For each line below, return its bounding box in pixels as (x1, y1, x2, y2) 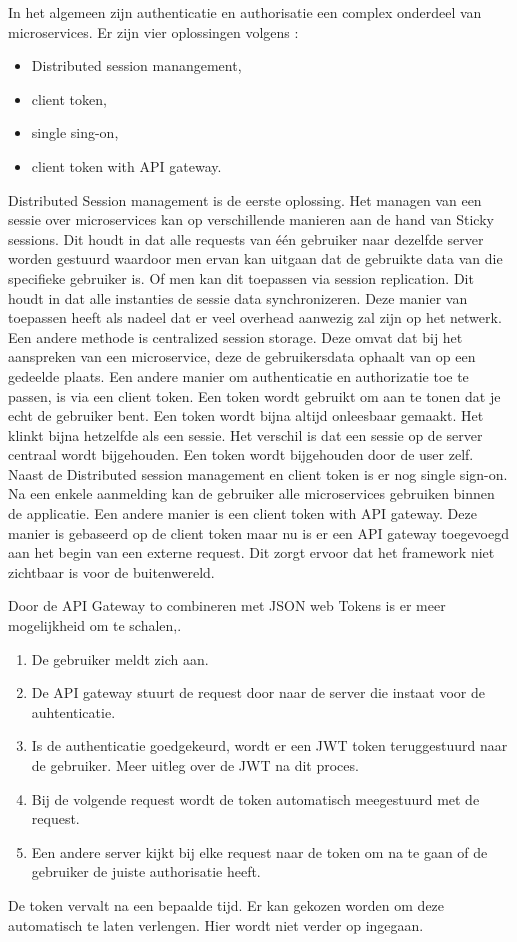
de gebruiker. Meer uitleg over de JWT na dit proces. (31, 755, 359, 775)
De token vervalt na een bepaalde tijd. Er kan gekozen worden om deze (8, 894, 445, 915)
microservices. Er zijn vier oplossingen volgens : (8, 21, 299, 42)
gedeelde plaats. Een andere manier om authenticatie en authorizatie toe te (8, 365, 469, 386)
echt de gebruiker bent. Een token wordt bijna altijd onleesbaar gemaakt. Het (8, 405, 484, 426)
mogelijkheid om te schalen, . (8, 615, 182, 636)
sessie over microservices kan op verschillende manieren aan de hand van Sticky (8, 209, 494, 230)
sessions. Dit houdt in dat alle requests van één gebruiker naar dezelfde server (8, 228, 484, 249)
